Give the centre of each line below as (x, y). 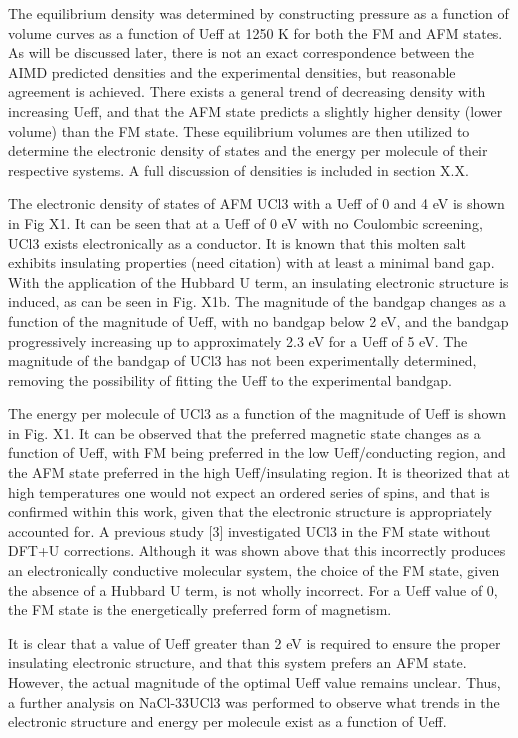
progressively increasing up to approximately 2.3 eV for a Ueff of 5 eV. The (238, 340)
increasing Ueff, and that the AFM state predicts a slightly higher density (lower (255, 110)
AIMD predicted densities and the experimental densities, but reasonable (232, 71)
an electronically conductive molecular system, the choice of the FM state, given (254, 570)
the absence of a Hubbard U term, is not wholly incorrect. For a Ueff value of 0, (253, 589)
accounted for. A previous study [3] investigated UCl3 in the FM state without (249, 530)
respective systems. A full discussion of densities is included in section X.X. (238, 169)
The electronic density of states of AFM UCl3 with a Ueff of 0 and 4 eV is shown (256, 203)
